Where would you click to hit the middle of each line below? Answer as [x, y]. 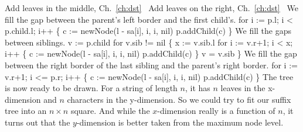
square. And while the [110, 111]
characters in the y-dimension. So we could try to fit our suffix [179, 99]
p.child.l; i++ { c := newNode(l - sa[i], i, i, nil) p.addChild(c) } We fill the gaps [148, 31]
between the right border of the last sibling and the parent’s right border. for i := [151, 65]
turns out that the [38, 122]
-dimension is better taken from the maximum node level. [180, 122]
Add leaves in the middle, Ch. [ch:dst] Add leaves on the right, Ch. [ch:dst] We [151, 8]
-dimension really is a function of [216, 111]
